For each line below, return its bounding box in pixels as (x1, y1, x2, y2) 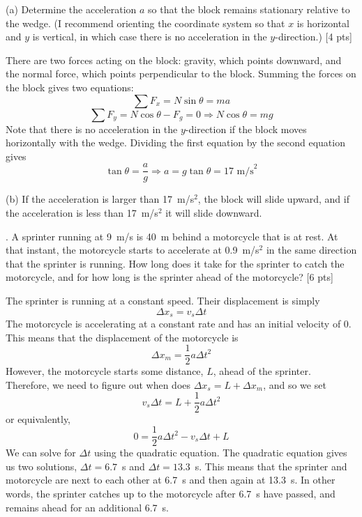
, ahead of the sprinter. (213, 364, 311, 378)
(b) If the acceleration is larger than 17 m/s (6, 192, 195, 206)
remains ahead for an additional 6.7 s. (6, 500, 169, 514)
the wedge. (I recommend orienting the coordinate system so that (6, 15, 285, 30)
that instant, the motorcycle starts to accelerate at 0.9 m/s (6, 242, 259, 257)
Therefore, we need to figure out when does (6, 377, 191, 392)
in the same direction (266, 242, 357, 257)
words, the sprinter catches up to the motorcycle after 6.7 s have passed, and (6, 486, 335, 500)
